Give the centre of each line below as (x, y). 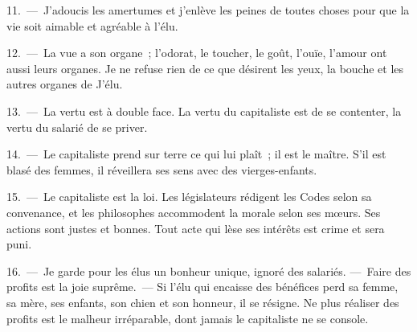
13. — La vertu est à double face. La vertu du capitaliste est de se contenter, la (204, 111)
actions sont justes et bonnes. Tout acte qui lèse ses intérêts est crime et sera (196, 228)
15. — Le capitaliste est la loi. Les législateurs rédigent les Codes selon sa (189, 197)
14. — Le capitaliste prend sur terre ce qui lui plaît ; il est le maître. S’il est (196, 154)
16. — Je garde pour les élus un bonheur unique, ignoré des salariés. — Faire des (209, 271)
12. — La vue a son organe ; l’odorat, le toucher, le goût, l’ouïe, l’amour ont (197, 53)
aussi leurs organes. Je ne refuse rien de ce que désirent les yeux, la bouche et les (205, 68)
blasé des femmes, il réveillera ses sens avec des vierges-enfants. (162, 169)
